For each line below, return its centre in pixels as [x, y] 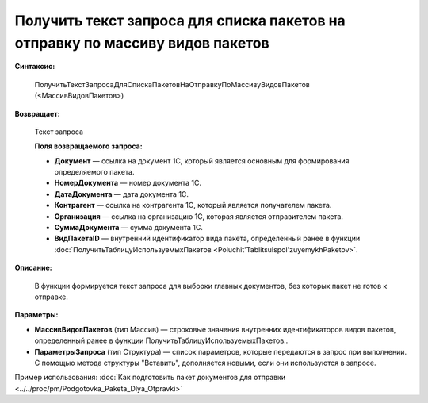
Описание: [34, 268]
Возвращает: [37, 113]
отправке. [52, 297]
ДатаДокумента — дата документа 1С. [122, 194]
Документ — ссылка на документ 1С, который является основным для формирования [202, 161]
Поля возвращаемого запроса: [88, 146]
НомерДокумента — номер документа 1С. [128, 183]
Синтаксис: [35, 67]
